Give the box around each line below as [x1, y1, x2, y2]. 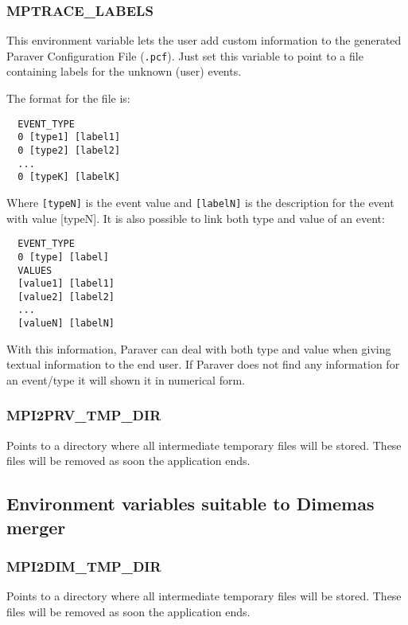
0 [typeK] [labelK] [17, 171, 121, 183]
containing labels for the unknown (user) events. [6, 63, 242, 80]
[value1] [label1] [17, 278, 115, 290]
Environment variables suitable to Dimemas [6, 491, 375, 516]
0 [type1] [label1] [17, 131, 121, 143]
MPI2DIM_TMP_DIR [6, 557, 161, 576]
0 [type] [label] [17, 251, 109, 263]
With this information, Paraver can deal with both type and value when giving [6, 340, 391, 357]
